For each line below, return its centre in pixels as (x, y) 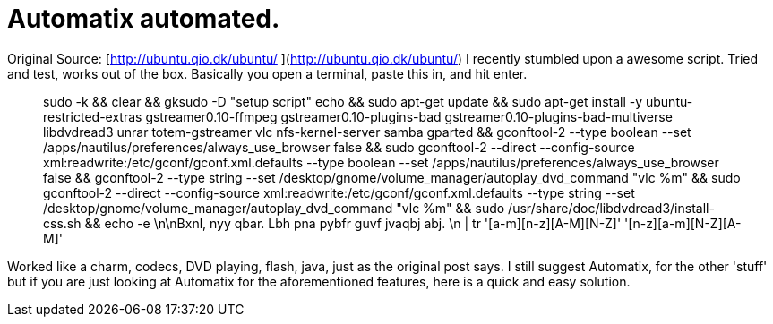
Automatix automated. (144, 19)
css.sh (62, 223)
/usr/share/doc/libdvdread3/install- (611, 208)
